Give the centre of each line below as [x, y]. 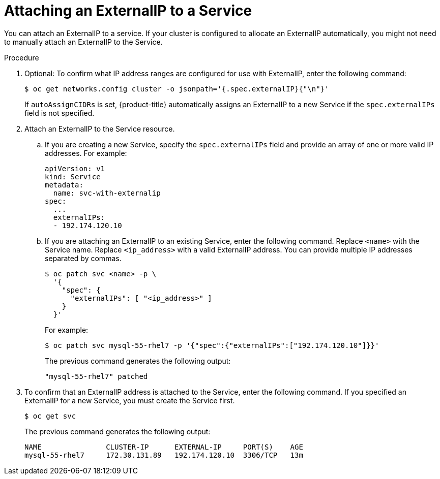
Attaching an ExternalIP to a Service [128, 11]
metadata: [64, 185]
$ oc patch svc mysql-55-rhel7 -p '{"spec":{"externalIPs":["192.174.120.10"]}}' [212, 345]
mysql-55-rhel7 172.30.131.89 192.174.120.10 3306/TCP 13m [164, 455]
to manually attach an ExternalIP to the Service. [83, 42]
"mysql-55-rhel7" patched [96, 376]
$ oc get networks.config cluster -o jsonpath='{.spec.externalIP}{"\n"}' [177, 89]
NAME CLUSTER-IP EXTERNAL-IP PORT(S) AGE [164, 447]
